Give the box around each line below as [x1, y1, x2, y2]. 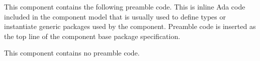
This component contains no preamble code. [4, 47, 140, 58]
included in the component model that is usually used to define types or [4, 11, 226, 21]
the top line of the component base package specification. [4, 30, 181, 41]
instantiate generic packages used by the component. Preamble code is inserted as [4, 21, 256, 31]
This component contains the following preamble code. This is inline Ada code [4, 1, 245, 11]
